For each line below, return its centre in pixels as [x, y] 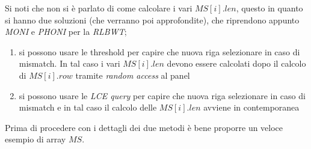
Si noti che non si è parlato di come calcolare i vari [99, 8]
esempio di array [35, 139]
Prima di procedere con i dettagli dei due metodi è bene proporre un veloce [144, 127]
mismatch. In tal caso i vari [69, 63]
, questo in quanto [269, 8]
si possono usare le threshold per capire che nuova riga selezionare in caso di [159, 51]
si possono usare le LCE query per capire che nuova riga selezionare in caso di [162, 95]
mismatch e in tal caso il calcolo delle [88, 107]
